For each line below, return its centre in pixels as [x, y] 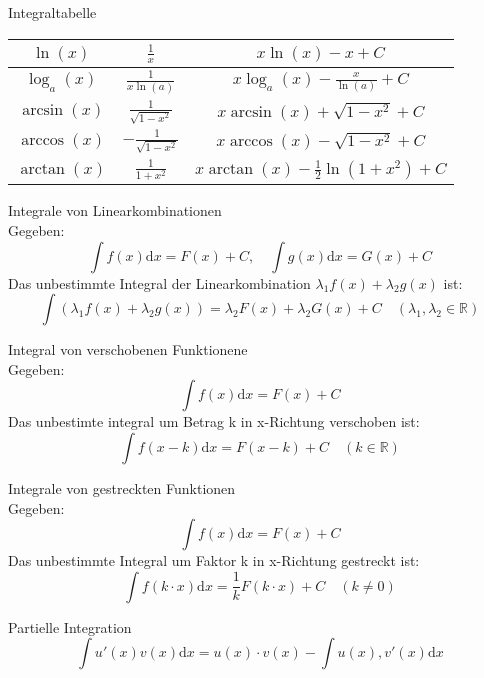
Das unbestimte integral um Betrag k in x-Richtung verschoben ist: [214, 421]
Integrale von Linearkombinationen [115, 210]
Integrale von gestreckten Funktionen [122, 488]
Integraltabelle [52, 12]
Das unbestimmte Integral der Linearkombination [159, 282]
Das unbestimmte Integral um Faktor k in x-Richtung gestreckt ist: [214, 560]
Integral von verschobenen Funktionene [128, 349]
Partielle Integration [70, 626]
